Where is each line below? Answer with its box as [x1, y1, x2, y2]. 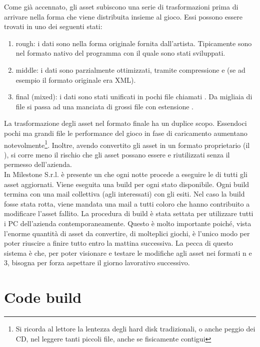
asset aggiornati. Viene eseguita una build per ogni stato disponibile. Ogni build [4, 179, 249, 189]
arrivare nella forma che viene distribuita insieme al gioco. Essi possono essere [4, 11, 243, 22]
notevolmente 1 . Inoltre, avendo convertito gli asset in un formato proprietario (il [4, 138, 250, 150]
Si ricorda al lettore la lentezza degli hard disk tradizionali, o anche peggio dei [15, 323, 255, 334]
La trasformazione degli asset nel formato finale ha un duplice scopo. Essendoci [4, 118, 247, 128]
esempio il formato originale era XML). [15, 74, 136, 85]
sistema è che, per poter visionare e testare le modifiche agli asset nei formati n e [4, 247, 252, 258]
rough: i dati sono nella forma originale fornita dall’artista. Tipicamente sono [15, 38, 252, 48]
